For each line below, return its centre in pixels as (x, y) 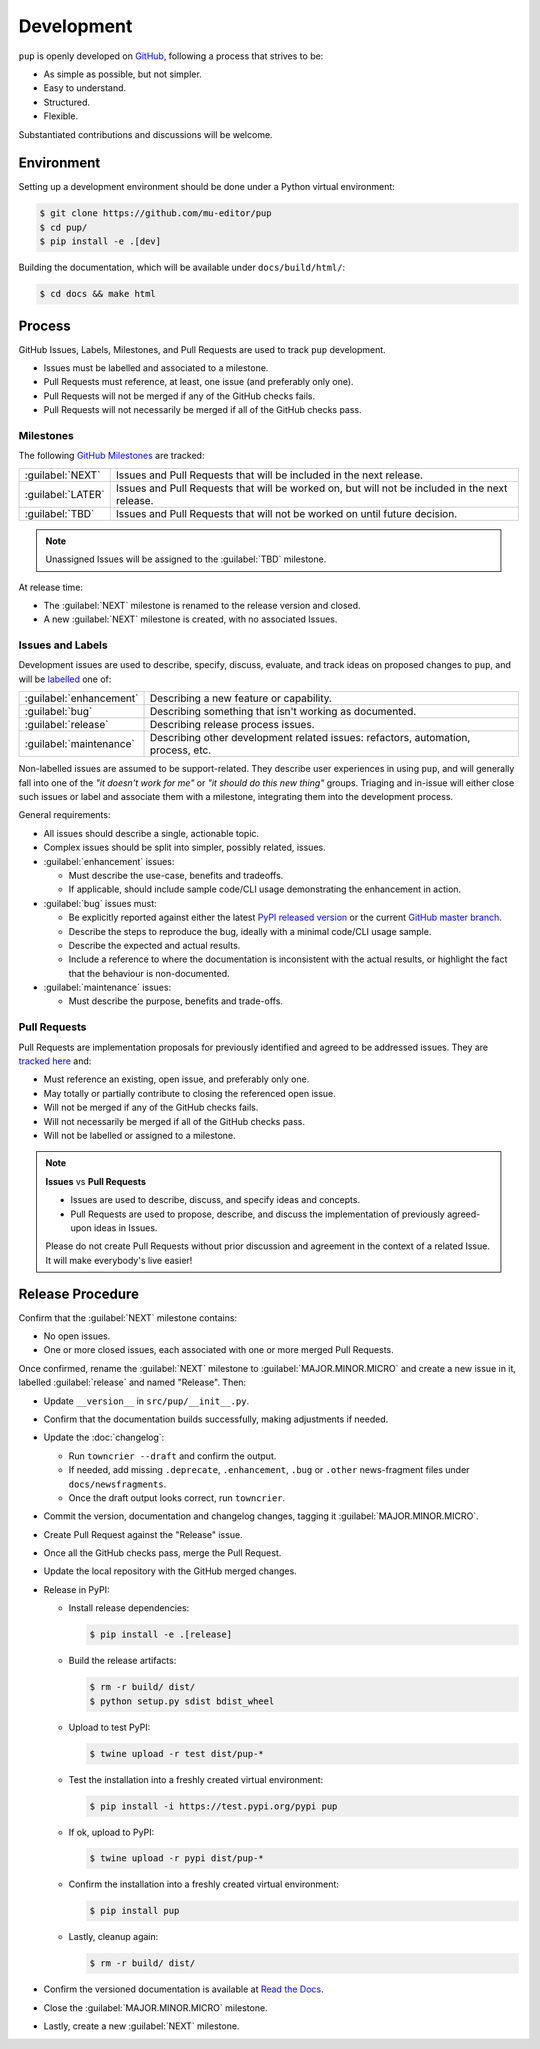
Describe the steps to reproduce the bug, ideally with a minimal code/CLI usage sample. (250, 931)
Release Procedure (79, 1293)
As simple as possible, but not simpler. (122, 74)
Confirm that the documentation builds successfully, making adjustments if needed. (216, 1419)
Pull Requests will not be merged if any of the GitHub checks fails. (179, 396)
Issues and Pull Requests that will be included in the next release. (269, 475)
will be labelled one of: (65, 679)
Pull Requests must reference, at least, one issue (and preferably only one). (198, 382)
